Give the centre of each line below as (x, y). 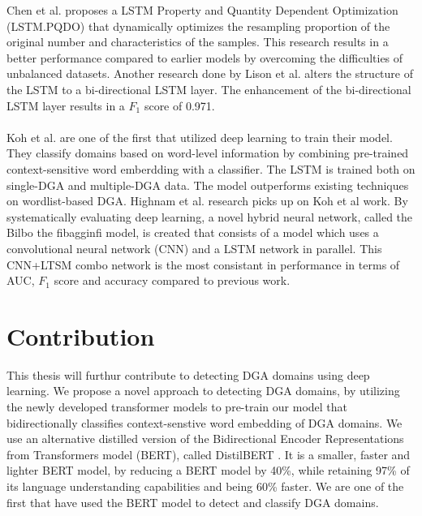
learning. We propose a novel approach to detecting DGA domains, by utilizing (203, 391)
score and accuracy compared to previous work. (172, 280)
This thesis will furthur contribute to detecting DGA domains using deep (188, 374)
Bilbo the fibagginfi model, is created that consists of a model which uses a (193, 232)
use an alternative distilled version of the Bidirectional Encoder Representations (205, 439)
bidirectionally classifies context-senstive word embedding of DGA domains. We (205, 422)
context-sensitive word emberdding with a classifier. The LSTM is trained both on (211, 168)
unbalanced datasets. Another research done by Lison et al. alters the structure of (210, 73)
